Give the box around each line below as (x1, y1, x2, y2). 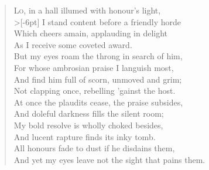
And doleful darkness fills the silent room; (13, 107, 164, 120)
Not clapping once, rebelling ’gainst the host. (13, 84, 176, 97)
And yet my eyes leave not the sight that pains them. (13, 153, 205, 165)
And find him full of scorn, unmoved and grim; (13, 73, 182, 85)
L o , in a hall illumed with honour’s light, (13, 4, 161, 16)
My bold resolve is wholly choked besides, (13, 118, 163, 131)
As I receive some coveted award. (13, 38, 132, 50)
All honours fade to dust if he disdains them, (13, 142, 175, 154)
